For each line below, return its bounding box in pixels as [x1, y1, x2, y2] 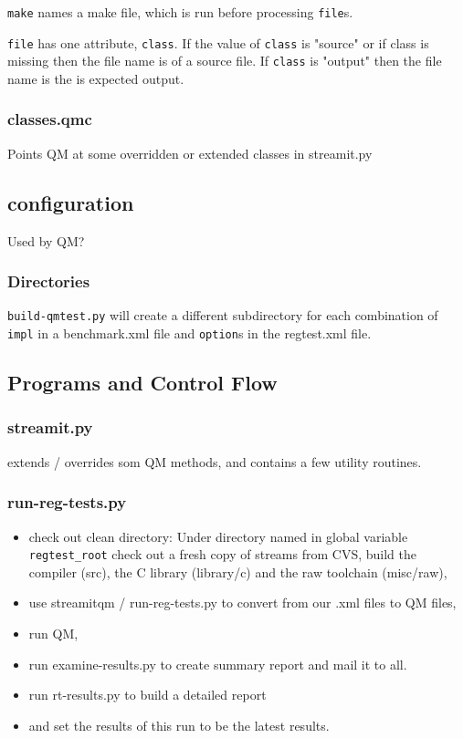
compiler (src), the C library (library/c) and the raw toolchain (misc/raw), [28, 562, 447, 581]
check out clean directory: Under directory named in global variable [28, 526, 408, 546]
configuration [7, 188, 134, 216]
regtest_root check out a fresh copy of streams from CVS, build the [28, 545, 416, 564]
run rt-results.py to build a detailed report [28, 685, 267, 704]
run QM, [28, 623, 79, 642]
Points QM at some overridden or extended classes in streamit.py [7, 143, 373, 162]
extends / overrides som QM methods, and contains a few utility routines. [7, 452, 422, 471]
